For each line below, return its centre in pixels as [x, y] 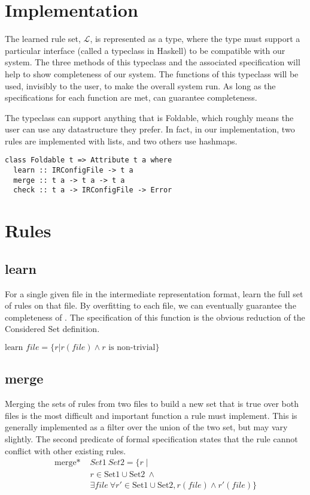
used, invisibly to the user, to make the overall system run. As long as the [140, 85]
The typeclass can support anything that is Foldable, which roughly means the [149, 117]
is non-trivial [132, 348]
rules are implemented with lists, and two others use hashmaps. [121, 141]
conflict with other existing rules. [66, 450]
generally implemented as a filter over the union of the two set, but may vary [146, 427]
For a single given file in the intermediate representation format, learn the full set [154, 293]
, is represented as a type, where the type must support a [195, 39]
